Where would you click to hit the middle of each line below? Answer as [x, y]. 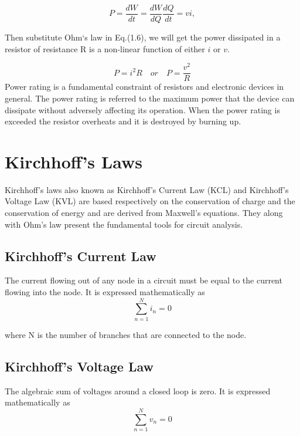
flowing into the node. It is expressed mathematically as [105, 292]
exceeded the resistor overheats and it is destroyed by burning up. [123, 121]
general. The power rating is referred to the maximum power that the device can [150, 98]
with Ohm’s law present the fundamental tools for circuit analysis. [124, 224]
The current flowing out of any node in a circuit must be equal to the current [144, 280]
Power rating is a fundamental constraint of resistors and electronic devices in [144, 87]
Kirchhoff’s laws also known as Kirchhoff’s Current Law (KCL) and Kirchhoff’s [147, 189]
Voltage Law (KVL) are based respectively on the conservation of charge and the [150, 201]
